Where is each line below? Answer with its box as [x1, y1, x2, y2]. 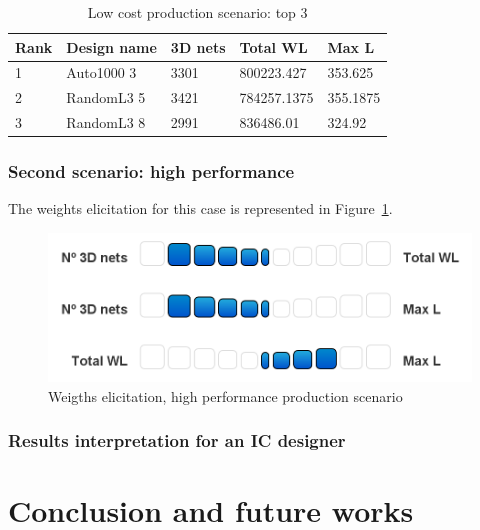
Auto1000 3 [66, 62, 137, 83]
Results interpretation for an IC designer [8, 428, 346, 453]
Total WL [239, 36, 308, 57]
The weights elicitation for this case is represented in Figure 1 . [8, 198, 393, 219]
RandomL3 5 [66, 87, 146, 108]
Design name [66, 36, 157, 57]
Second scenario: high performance [8, 159, 295, 184]
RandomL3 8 [66, 112, 146, 133]
